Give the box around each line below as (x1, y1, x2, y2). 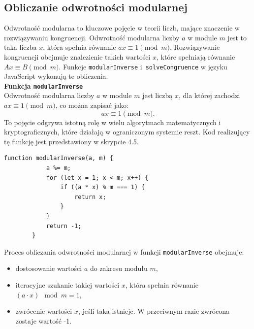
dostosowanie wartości (15, 263, 82, 273)
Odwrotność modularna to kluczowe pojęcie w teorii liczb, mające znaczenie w (4, 23, 240, 33)
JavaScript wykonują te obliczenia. (4, 71, 108, 81)
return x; (74, 193, 106, 200)
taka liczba (4, 42, 37, 52)
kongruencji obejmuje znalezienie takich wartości (4, 51, 151, 62)
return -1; (46, 222, 82, 230)
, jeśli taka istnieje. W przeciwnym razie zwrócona (78, 306, 230, 316)
